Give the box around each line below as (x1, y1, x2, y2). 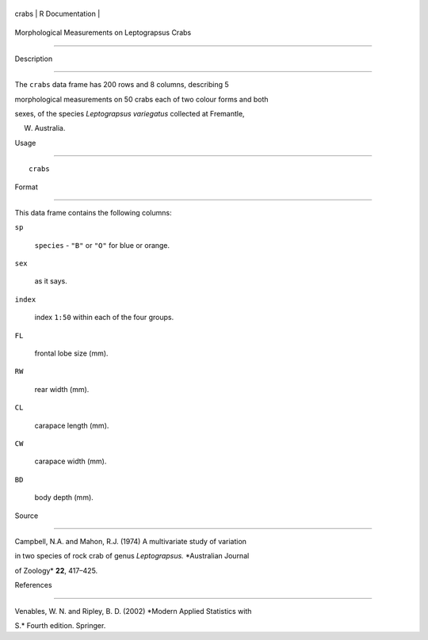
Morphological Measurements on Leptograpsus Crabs (14, 28, 192, 37)
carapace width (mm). (34, 456, 107, 467)
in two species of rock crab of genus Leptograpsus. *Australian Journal (14, 551, 250, 561)
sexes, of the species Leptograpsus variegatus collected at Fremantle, (14, 109, 245, 118)
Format (14, 182, 39, 192)
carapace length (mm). (34, 421, 109, 430)
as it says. (34, 276, 67, 286)
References (14, 581, 52, 590)
